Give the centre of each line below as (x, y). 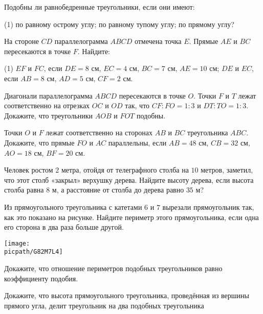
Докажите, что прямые (39, 142)
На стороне (21, 41)
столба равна (24, 190)
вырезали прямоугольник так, (208, 207)
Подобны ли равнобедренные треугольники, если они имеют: (100, 7)
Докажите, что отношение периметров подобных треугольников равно (113, 268)
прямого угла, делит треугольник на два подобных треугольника (104, 305)
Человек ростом (29, 170)
